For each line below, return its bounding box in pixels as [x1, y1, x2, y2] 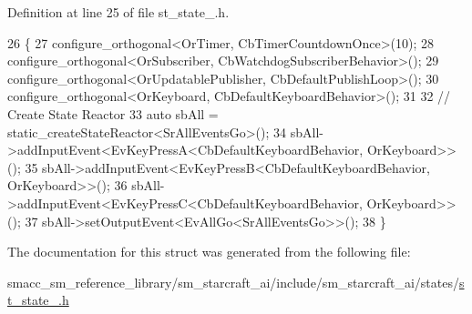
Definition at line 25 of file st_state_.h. [7, 3, 230, 21]
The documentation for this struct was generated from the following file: [7, 242, 411, 261]
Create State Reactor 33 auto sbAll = [7, 104, 219, 123]
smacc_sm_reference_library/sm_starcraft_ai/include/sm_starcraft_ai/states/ [7, 272, 459, 291]
